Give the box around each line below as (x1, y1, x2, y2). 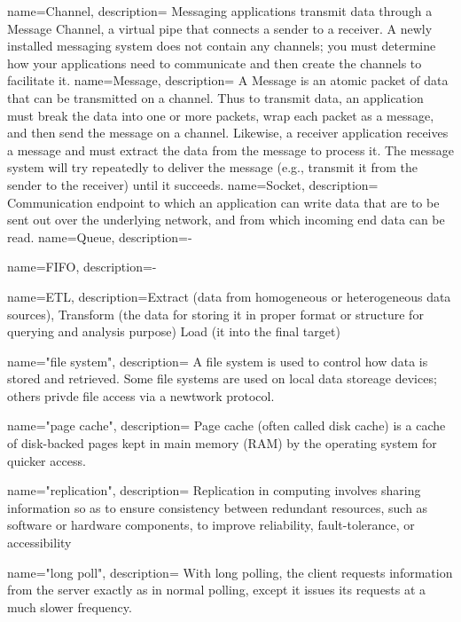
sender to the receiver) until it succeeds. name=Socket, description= (7, 175, 379, 193)
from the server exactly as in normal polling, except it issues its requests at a (7, 580, 426, 599)
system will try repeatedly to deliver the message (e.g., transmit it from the (7, 158, 418, 177)
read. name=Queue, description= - (7, 227, 192, 246)
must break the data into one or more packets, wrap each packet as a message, (7, 106, 434, 124)
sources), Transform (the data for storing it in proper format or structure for (7, 304, 424, 323)
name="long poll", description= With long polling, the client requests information (7, 563, 453, 581)
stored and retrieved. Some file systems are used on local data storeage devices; (7, 369, 437, 388)
